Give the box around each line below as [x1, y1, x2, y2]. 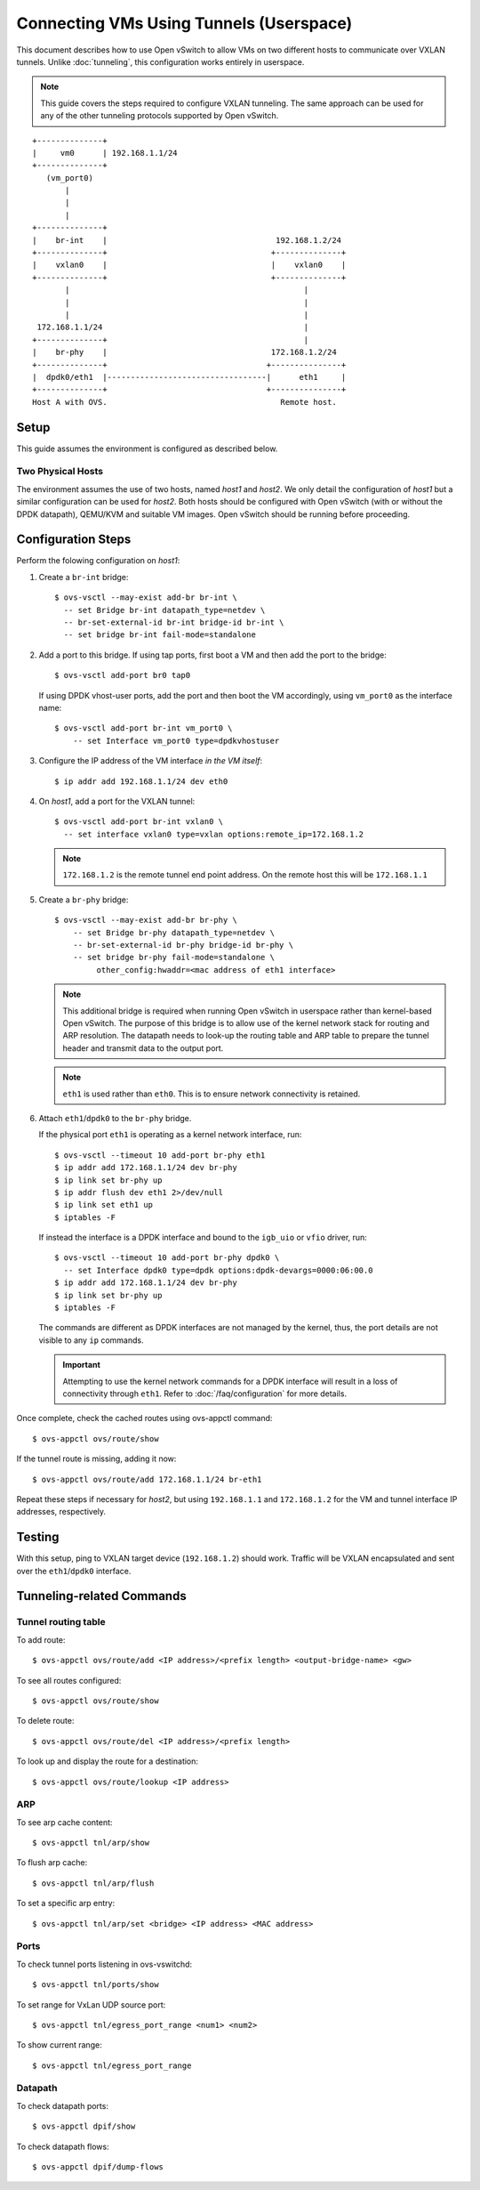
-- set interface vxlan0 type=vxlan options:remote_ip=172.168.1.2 [63, 828, 364, 839]
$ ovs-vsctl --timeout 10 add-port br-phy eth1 [54, 1150, 266, 1160]
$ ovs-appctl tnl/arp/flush [32, 1878, 155, 1888]
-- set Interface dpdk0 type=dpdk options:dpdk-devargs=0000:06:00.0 [63, 1265, 373, 1275]
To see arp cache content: [16, 1816, 113, 1828]
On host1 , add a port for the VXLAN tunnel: [38, 796, 196, 806]
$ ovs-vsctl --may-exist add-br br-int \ [54, 593, 237, 602]
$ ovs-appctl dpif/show [32, 2121, 136, 2131]
